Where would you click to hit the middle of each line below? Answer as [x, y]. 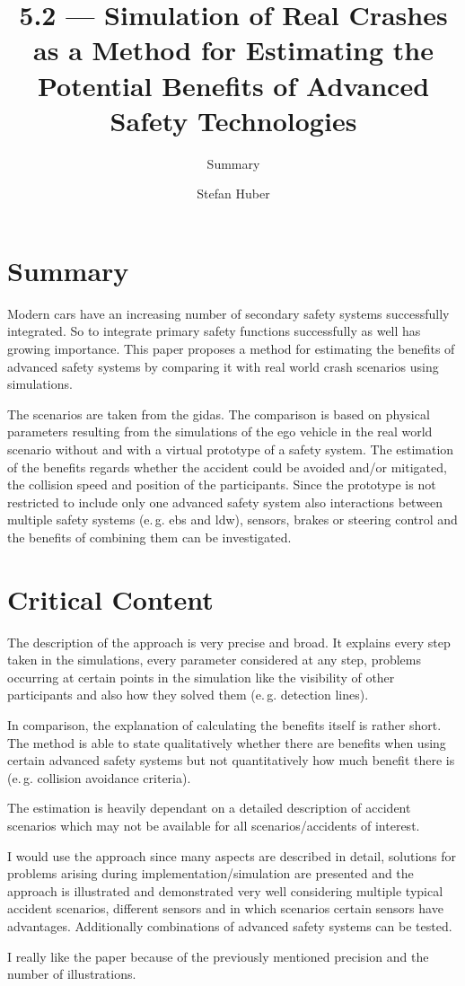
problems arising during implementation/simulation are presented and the [211, 873]
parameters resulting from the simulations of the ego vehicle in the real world [220, 431]
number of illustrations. [72, 974]
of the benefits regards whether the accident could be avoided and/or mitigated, [227, 467]
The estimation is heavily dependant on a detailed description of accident [209, 808]
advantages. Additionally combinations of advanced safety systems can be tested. [230, 925]
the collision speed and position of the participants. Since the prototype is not [222, 484]
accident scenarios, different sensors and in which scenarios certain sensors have [225, 908]
